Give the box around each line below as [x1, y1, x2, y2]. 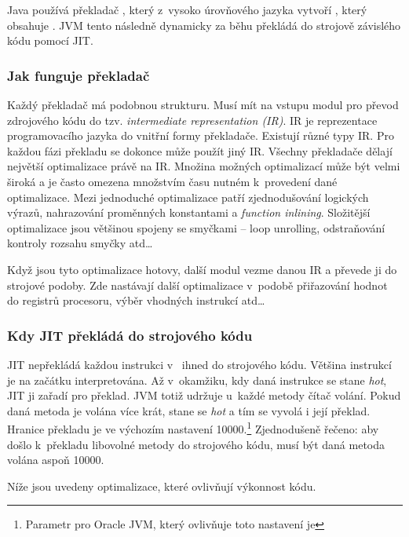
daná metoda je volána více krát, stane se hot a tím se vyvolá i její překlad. [7, 402, 371, 418]
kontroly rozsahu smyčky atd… [7, 235, 153, 251]
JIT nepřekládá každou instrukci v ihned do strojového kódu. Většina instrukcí [7, 356, 392, 372]
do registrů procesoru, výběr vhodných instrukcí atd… [7, 292, 265, 309]
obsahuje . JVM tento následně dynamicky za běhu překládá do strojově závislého [7, 16, 401, 33]
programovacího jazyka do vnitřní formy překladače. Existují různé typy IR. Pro [7, 127, 394, 144]
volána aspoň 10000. [7, 451, 104, 468]
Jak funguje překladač [7, 65, 150, 85]
